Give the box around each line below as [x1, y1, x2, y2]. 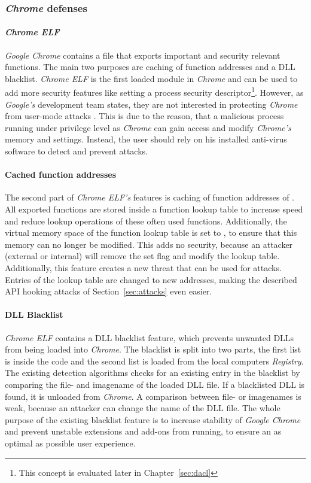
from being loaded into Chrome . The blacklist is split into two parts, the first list [5, 343, 301, 356]
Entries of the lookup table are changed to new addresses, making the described [5, 273, 297, 285]
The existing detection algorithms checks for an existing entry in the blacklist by [5, 366, 300, 379]
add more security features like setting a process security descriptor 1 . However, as [5, 84, 304, 99]
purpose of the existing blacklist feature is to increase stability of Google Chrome [5, 413, 301, 426]
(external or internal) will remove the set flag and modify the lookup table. [5, 250, 280, 262]
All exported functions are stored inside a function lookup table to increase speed [5, 203, 303, 215]
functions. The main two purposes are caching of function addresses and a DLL [5, 60, 295, 73]
